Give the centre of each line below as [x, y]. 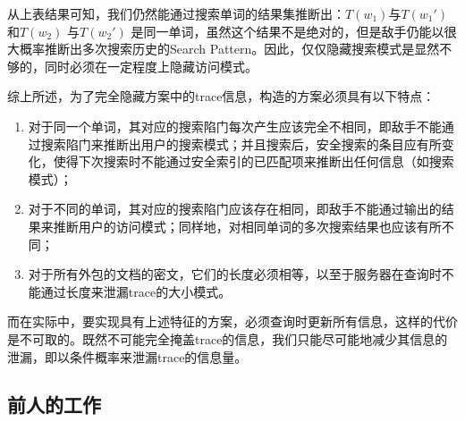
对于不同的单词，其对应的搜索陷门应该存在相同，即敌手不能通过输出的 [235, 209]
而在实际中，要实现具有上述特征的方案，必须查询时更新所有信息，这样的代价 [232, 321]
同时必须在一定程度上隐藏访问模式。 [151, 66]
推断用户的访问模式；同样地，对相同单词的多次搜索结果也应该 [235, 226]
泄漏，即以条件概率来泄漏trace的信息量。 [127, 356]
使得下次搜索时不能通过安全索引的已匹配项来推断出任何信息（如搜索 [254, 161]
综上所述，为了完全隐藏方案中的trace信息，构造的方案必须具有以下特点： [221, 96]
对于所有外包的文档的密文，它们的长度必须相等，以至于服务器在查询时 [235, 274]
